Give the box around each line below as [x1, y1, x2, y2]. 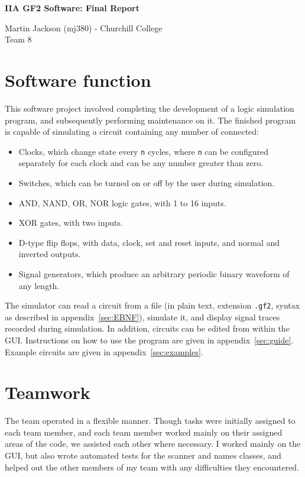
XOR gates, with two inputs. [18, 216, 123, 229]
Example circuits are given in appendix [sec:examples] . [5, 345, 203, 358]
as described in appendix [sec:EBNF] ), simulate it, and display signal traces [5, 310, 280, 323]
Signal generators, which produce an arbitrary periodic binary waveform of [18, 267, 290, 280]
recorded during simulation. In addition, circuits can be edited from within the [5, 322, 290, 335]
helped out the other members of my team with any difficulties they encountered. [5, 460, 300, 473]
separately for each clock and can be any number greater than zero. [18, 157, 264, 169]
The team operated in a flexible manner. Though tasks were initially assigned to [5, 414, 296, 427]
